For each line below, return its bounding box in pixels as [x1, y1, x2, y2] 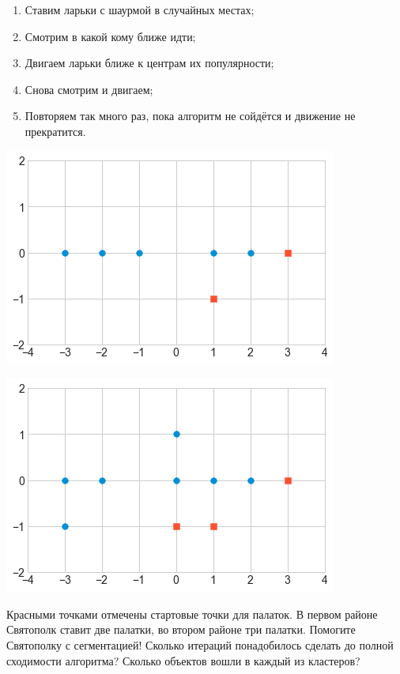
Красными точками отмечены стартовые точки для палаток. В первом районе [6, 605, 378, 622]
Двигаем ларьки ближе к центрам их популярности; [25, 55, 274, 71]
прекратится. [25, 122, 86, 139]
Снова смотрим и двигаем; [25, 81, 153, 97]
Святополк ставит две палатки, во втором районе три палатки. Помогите [6, 621, 356, 638]
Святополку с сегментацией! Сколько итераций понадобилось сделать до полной [6, 636, 394, 653]
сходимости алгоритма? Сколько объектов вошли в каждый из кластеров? [6, 652, 360, 668]
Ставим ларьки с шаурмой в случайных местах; [25, 2, 255, 17]
